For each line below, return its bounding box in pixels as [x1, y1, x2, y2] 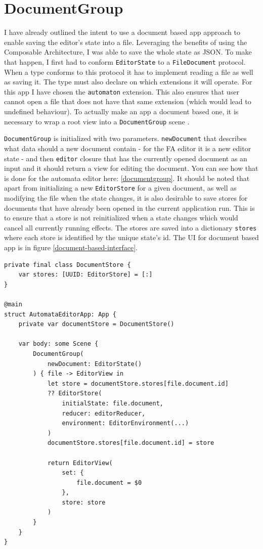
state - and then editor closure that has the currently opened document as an [4, 153, 247, 163]
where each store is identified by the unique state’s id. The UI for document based [4, 232, 259, 243]
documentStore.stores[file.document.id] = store [47, 439, 214, 447]
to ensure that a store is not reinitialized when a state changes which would [4, 212, 238, 223]
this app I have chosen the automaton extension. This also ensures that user [4, 86, 239, 97]
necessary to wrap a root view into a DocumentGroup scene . [4, 116, 190, 126]
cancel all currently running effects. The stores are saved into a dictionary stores [4, 222, 257, 233]
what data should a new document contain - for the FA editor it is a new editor [4, 143, 251, 153]
